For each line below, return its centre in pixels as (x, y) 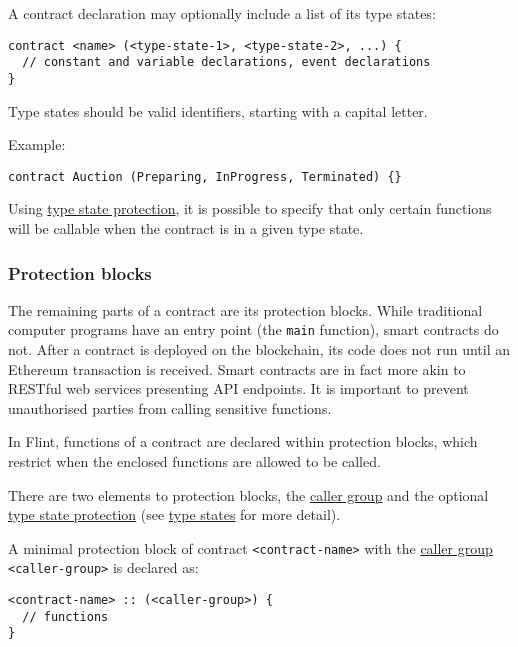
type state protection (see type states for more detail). (174, 514)
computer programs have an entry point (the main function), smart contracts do (253, 329)
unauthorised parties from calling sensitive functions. (170, 407)
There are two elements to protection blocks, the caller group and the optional (248, 494)
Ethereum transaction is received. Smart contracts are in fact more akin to (237, 368)
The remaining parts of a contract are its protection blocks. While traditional (245, 309)
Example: (37, 144)
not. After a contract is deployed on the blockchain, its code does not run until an (259, 349)
